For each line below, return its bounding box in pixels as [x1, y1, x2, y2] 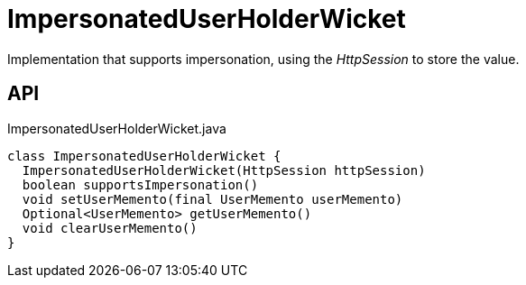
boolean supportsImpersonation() [22, 177, 259, 192]
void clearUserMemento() [22, 220, 198, 235]
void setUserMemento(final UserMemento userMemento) [22, 191, 403, 207]
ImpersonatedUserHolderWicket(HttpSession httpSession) [22, 162, 426, 178]
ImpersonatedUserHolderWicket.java [7, 120, 226, 136]
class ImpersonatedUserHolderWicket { [7, 148, 281, 163]
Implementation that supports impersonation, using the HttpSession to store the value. [7, 51, 520, 67]
